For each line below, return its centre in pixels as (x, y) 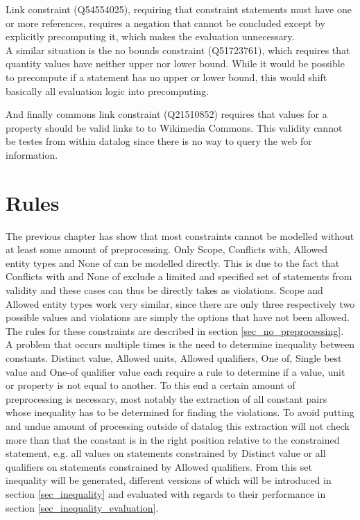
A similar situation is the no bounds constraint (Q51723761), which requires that (178, 50)
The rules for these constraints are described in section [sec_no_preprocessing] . (175, 330)
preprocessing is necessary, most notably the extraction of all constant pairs (166, 398)
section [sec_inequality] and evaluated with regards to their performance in (166, 493)
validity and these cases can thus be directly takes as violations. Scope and (164, 290)
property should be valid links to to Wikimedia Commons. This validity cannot (174, 127)
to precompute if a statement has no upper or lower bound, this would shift (166, 77)
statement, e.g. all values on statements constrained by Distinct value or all (166, 453)
